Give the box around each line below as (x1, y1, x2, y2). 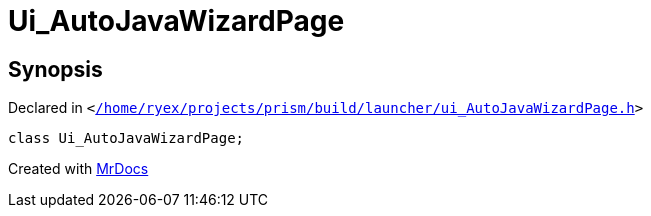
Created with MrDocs (8, 160, 149, 178)
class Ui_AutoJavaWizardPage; (8, 130, 245, 147)
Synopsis (8, 56, 103, 82)
